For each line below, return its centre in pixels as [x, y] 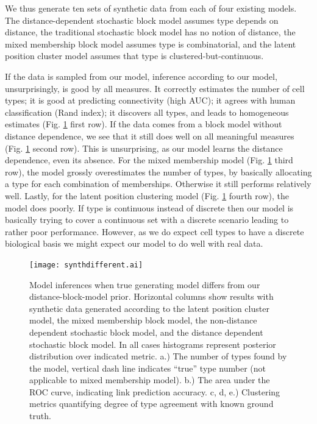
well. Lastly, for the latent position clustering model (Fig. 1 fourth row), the [147, 195]
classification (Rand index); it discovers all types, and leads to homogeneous [147, 112]
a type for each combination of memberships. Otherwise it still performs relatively [158, 184]
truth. [40, 416]
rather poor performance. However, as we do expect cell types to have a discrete [155, 231]
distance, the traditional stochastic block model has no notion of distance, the [150, 32]
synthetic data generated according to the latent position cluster [149, 308]
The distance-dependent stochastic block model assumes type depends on [142, 20]
